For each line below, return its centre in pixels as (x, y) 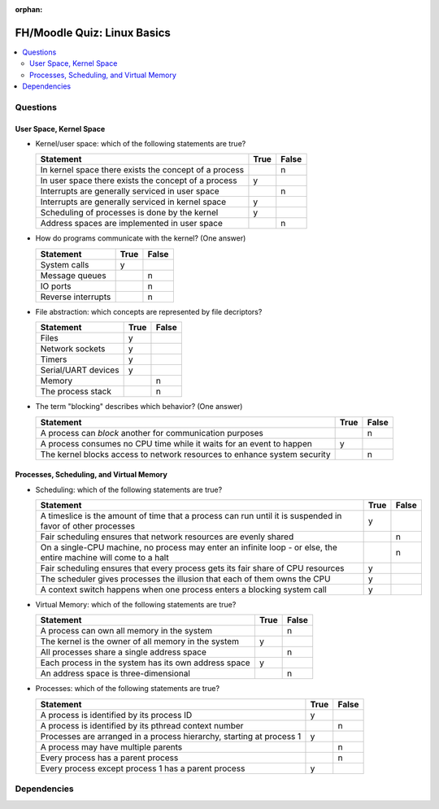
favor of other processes (88, 526)
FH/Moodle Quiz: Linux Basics (93, 33)
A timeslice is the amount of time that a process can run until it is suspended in (191, 515)
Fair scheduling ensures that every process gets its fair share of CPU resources (192, 568)
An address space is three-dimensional (115, 673)
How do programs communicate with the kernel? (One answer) (141, 238)
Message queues (73, 275)
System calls (65, 264)
